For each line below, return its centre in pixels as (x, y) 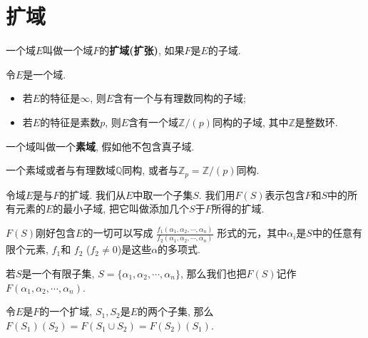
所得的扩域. (238, 209)
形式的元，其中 (252, 233)
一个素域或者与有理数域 (61, 170)
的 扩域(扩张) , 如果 (142, 50)
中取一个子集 (163, 194)
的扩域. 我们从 (92, 194)
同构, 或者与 (150, 170)
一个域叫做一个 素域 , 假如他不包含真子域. (100, 146)
